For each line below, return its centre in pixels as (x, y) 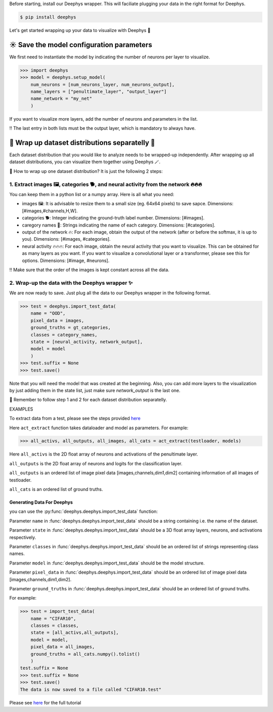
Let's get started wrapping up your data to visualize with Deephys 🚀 (80, 30)
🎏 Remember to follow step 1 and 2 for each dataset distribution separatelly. (88, 400)
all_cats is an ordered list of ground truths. (56, 490)
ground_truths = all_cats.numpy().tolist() (85, 654)
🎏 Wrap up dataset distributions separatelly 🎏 (82, 143)
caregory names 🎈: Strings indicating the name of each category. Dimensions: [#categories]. (119, 225)
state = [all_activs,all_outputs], (75, 633)
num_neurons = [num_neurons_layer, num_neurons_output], (103, 84)
